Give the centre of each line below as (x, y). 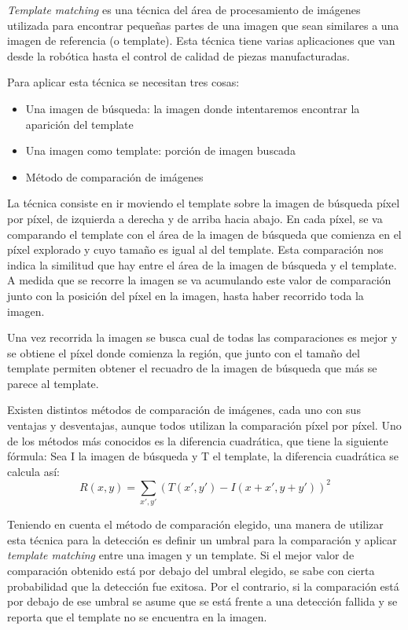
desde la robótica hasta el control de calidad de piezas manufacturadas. (178, 55)
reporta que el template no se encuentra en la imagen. (137, 616)
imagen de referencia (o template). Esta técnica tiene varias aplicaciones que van (201, 40)
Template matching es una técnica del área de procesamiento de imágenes (184, 9)
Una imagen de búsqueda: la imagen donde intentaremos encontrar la (193, 108)
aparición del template (79, 124)
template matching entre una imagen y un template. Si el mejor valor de (181, 555)
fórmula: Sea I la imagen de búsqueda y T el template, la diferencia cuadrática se (203, 456)
